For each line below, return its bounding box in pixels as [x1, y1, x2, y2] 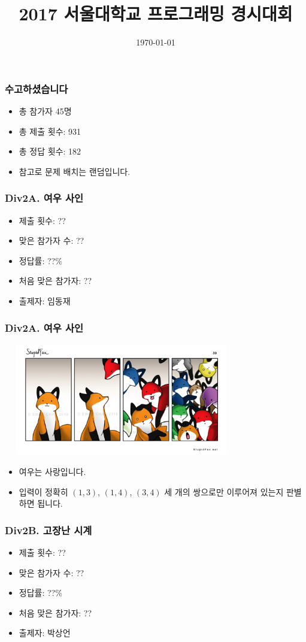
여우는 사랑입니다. [19, 465, 86, 478]
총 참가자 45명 [19, 105, 72, 117]
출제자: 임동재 [19, 294, 71, 307]
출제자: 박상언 [19, 626, 71, 639]
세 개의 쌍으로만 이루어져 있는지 [164, 485, 284, 498]
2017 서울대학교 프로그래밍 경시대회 [19, 1, 293, 26]
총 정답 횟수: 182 [19, 145, 81, 158]
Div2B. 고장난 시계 [5, 522, 92, 537]
